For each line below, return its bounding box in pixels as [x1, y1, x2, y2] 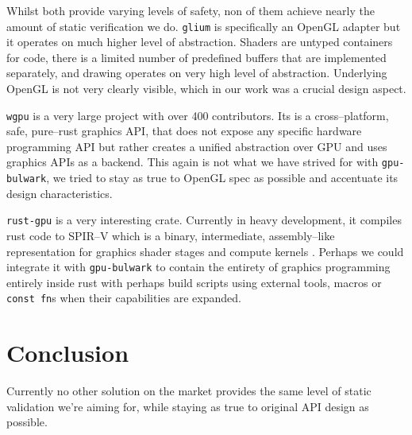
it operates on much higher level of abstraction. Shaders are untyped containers [6, 33, 393, 50]
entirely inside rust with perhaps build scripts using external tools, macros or [6, 274, 382, 290]
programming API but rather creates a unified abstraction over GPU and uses [6, 138, 387, 154]
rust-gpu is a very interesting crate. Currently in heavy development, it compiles [6, 212, 402, 228]
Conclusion [6, 336, 129, 369]
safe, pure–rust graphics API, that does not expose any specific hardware [6, 122, 362, 139]
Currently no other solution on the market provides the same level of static [6, 383, 372, 399]
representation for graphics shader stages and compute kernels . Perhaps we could [6, 243, 404, 259]
